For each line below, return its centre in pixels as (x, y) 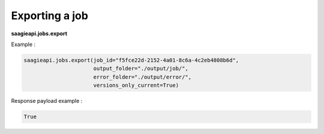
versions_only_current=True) (136, 86)
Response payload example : (47, 101)
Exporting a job (49, 16)
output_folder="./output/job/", (141, 68)
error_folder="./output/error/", (142, 77)
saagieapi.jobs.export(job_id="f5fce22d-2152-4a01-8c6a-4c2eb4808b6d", (131, 60)
